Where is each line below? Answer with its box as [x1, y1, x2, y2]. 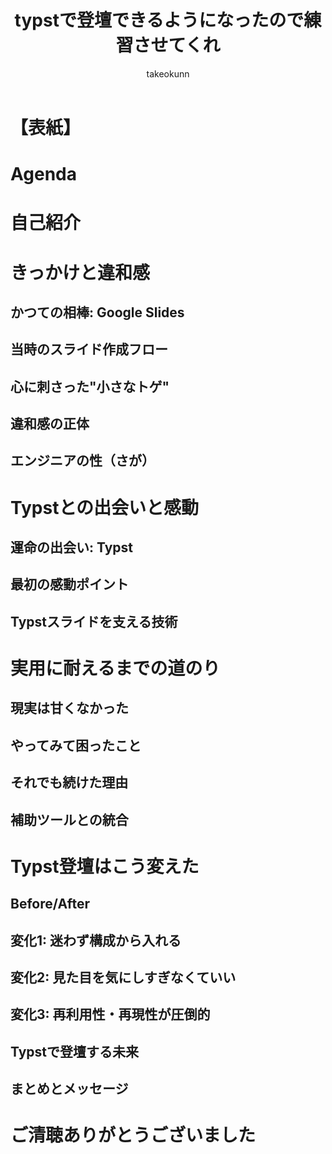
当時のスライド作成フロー [10, 341, 168, 358]
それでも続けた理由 [10, 774, 129, 791]
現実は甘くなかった [10, 700, 129, 717]
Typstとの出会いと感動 [10, 496, 200, 519]
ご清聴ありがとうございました [10, 1124, 257, 1147]
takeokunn [146, 67, 190, 80]
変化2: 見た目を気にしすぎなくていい [10, 969, 237, 986]
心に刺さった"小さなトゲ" [10, 378, 170, 395]
